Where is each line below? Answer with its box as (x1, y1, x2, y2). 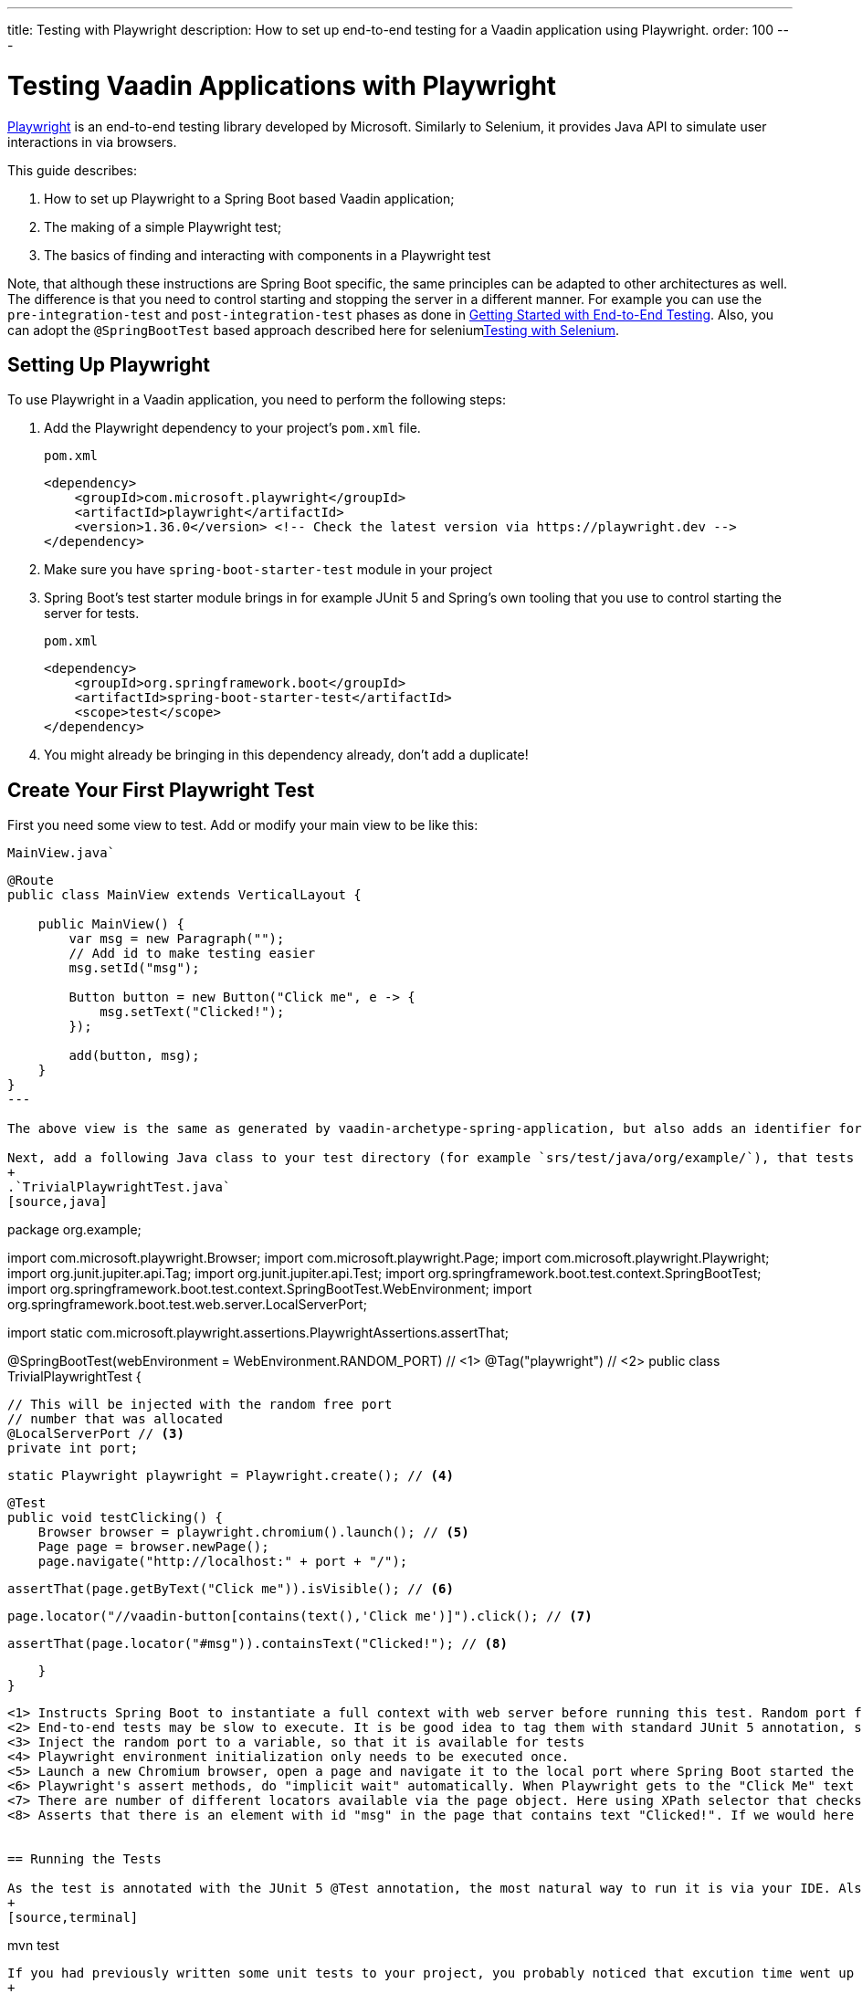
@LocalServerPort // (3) (7, 1426, 184, 1442)
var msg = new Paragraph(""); (68, 931, 285, 947)
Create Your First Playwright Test (7, 778, 315, 802)
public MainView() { (37, 917, 184, 932)
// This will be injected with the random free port (7, 1397, 393, 1412)
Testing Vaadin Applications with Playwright (7, 69, 557, 101)
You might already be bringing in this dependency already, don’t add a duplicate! (44, 747, 529, 763)
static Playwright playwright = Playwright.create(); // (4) (7, 1468, 454, 1484)
